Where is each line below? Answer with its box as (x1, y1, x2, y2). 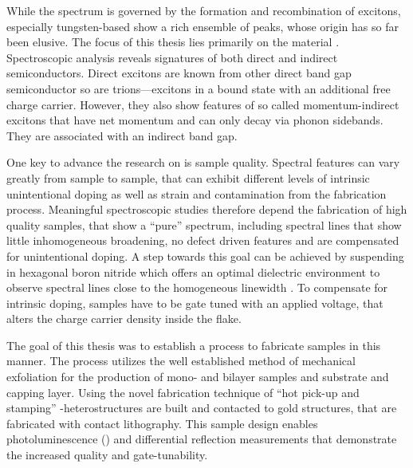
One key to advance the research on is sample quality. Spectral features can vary (6, 154, 400, 171)
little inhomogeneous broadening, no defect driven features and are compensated (6, 232, 399, 249)
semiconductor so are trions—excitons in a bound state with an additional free (6, 80, 391, 96)
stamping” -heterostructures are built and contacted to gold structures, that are (6, 399, 397, 416)
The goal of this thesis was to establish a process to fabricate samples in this (6, 336, 381, 353)
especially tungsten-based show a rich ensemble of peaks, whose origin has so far (6, 18, 399, 34)
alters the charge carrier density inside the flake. (6, 310, 242, 327)
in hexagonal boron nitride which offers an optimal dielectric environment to (6, 263, 380, 280)
